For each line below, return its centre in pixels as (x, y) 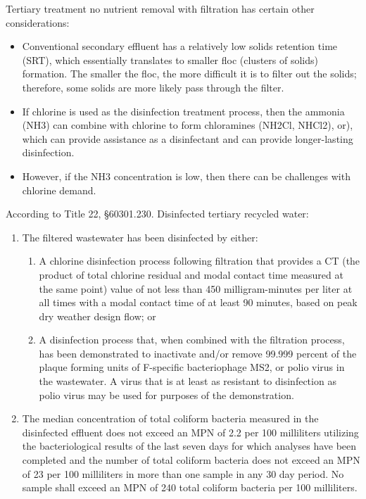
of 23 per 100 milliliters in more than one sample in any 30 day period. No (183, 473)
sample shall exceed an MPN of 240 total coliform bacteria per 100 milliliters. (190, 487)
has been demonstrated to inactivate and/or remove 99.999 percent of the (198, 353)
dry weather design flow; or (97, 316)
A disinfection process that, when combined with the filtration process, (192, 340)
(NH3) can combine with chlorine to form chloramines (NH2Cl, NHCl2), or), (188, 125)
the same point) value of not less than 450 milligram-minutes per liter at (196, 288)
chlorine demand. (59, 190)
